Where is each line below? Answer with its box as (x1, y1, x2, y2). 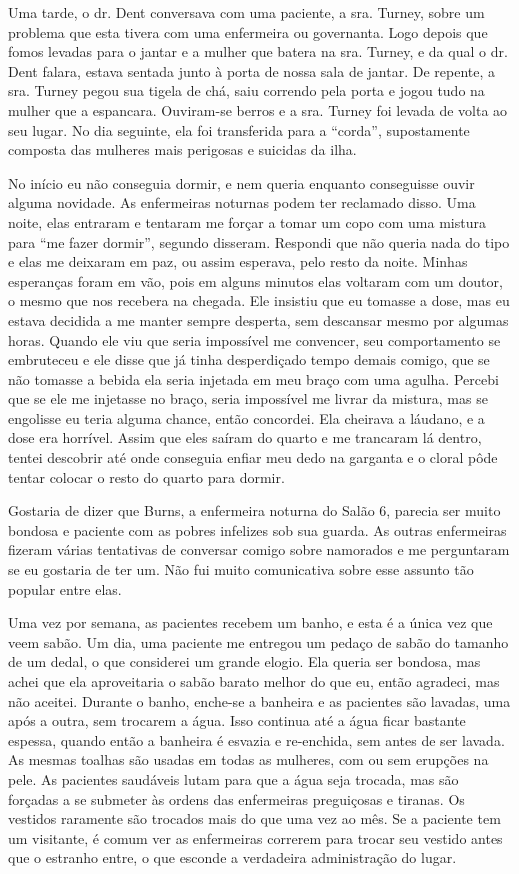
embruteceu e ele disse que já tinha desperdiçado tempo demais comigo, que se (8, 349, 490, 370)
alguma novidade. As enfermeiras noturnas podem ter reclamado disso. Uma (8, 192, 476, 213)
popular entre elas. (8, 578, 122, 599)
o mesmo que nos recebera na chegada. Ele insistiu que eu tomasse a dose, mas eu (8, 290, 510, 311)
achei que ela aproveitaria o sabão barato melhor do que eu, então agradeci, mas (8, 671, 500, 691)
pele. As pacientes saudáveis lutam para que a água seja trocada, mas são (8, 768, 459, 789)
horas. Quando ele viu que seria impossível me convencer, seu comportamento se (8, 329, 501, 350)
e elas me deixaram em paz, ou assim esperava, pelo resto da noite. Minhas (8, 251, 468, 272)
